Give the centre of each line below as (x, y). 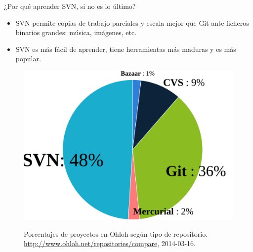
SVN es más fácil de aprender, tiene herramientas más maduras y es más (126, 49)
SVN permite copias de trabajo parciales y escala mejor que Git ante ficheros (132, 22)
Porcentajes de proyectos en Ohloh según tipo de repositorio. (116, 233)
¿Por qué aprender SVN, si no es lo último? (70, 6)
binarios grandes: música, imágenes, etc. (76, 32)
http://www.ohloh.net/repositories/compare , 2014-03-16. (110, 243)
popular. (28, 59)
